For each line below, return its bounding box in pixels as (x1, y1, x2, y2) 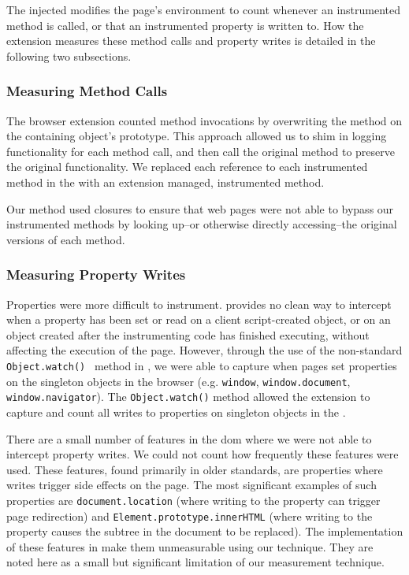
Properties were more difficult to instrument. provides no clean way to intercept (6, 295, 392, 312)
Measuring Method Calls (6, 81, 168, 101)
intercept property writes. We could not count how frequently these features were (6, 446, 399, 462)
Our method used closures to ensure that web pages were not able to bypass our (6, 200, 394, 217)
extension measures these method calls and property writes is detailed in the (6, 32, 376, 49)
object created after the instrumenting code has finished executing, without (6, 326, 370, 343)
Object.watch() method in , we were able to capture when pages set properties (6, 357, 397, 373)
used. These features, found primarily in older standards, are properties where (6, 461, 383, 477)
